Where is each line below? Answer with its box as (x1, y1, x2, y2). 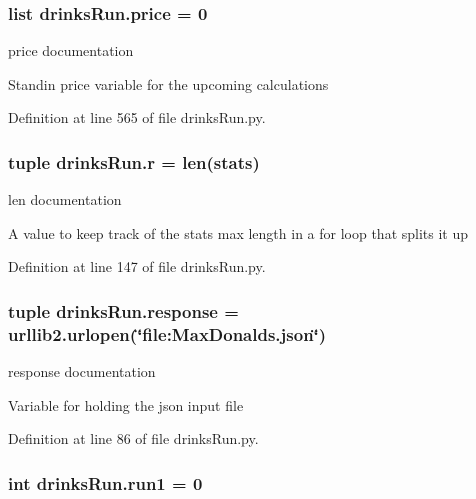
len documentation (8, 189, 122, 210)
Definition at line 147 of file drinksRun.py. (8, 256, 266, 277)
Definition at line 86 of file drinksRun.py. (8, 428, 259, 449)
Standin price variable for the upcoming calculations (8, 73, 329, 94)
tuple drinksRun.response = (8, 298, 239, 323)
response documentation (8, 361, 156, 382)
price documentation (8, 40, 134, 61)
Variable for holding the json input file (8, 394, 244, 415)
